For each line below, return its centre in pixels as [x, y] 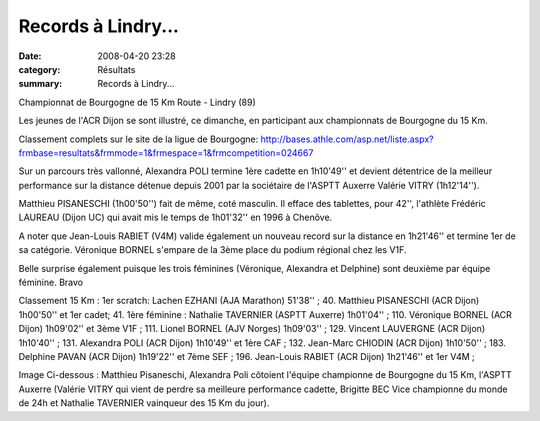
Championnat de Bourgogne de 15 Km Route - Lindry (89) [137, 102]
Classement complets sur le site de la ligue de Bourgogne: [138, 139]
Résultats [116, 69]
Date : [30, 56]
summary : [40, 84]
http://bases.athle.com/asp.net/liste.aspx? [347, 139]
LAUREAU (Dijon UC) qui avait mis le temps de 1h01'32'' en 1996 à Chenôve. [175, 217]
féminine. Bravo [51, 282]
